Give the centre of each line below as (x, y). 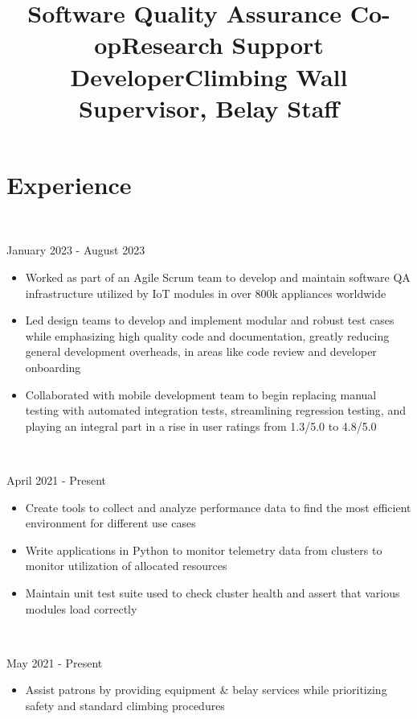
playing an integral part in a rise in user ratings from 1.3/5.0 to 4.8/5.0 (201, 426)
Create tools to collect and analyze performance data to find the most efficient (218, 507)
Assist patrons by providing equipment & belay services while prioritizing (206, 690)
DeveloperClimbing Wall (209, 76)
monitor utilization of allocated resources (126, 566)
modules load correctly (81, 608)
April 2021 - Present (57, 480)
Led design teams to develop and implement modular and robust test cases (210, 320)
